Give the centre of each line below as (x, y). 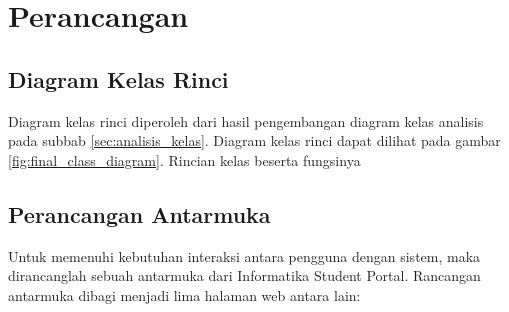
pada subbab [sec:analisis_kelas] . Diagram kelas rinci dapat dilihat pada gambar (254, 140)
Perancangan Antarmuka (139, 213)
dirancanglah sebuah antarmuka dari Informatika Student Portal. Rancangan (244, 275)
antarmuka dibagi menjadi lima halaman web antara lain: (184, 294)
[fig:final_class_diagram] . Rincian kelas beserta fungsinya (184, 159)
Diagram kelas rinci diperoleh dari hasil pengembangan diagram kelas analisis (246, 120)
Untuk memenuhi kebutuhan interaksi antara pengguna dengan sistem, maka (244, 255)
